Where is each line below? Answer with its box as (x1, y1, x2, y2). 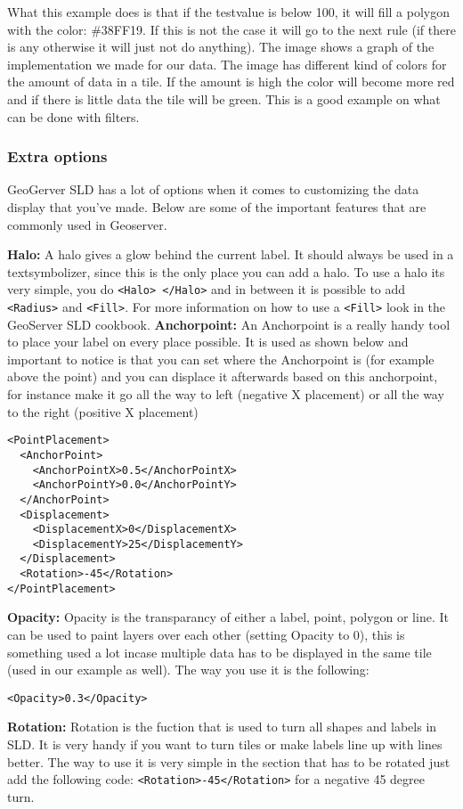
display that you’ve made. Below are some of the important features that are (7, 197, 426, 216)
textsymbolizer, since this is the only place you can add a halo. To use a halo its (7, 262, 445, 281)
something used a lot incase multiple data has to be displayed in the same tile (7, 642, 432, 661)
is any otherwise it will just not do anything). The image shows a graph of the (7, 37, 435, 56)
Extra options (7, 145, 108, 168)
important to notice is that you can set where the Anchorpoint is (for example (7, 349, 435, 368)
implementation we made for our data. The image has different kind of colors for (7, 54, 447, 73)
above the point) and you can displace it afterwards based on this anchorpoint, (7, 367, 438, 386)
